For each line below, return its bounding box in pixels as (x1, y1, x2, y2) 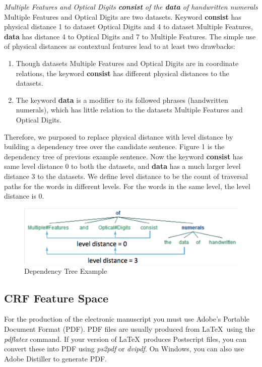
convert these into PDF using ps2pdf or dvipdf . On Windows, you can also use (4, 343, 244, 354)
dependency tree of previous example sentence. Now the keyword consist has (4, 151, 243, 161)
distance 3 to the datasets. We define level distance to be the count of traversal (4, 170, 248, 181)
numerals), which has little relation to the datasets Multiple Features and (16, 104, 243, 115)
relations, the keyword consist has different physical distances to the (16, 68, 229, 78)
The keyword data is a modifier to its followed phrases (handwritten (16, 94, 228, 105)
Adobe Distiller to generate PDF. (4, 353, 107, 363)
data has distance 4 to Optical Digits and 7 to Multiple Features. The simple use (4, 31, 256, 41)
